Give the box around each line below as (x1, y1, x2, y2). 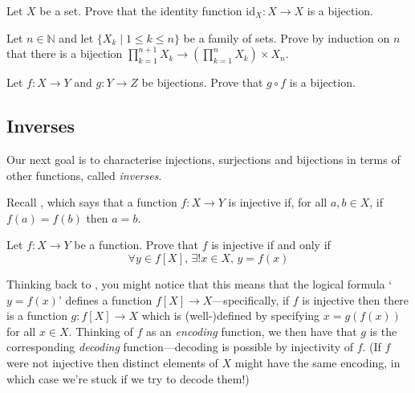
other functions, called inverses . (6, 166, 162, 183)
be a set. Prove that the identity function (39, 2, 242, 18)
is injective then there (302, 291, 409, 308)
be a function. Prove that (74, 236, 198, 253)
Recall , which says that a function (6, 194, 177, 211)
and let (59, 29, 94, 46)
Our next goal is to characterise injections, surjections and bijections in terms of (6, 150, 401, 167)
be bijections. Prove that (141, 74, 263, 91)
